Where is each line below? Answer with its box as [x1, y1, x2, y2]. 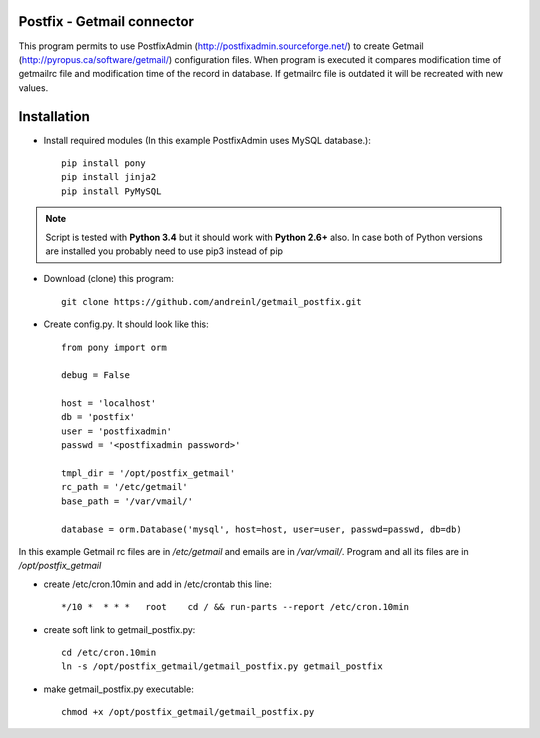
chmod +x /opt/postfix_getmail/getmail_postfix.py [61, 706, 315, 718]
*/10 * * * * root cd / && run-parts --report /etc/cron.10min [61, 601, 410, 613]
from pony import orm [61, 341, 167, 353]
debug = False [61, 370, 130, 381]
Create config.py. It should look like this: [43, 318, 209, 330]
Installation [18, 108, 90, 125]
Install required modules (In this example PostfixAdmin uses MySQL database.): [43, 134, 372, 146]
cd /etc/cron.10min [61, 646, 157, 658]
